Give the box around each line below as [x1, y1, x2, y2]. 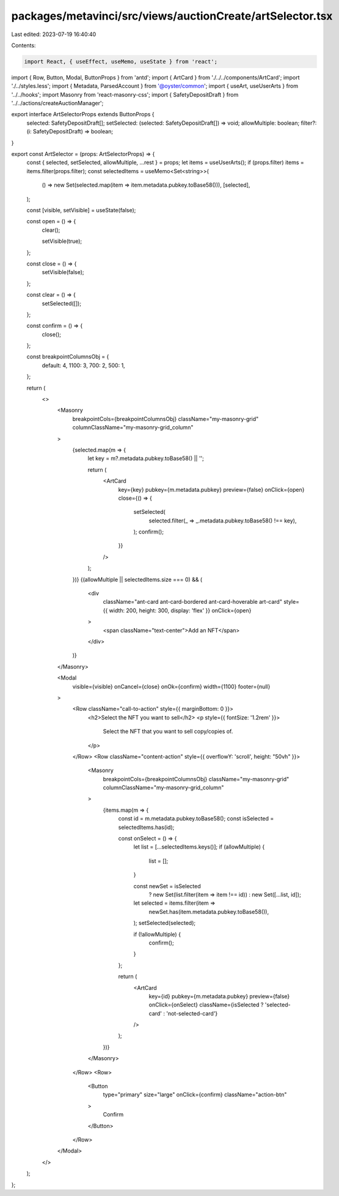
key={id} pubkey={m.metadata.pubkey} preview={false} [148, 992, 290, 1000]
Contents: [11, 42, 36, 49]
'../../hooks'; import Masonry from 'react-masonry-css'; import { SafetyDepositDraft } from [11, 91, 239, 98]
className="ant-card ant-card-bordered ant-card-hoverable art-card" [103, 598, 282, 606]
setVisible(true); [42, 237, 82, 245]
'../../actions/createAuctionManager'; [11, 100, 104, 107]
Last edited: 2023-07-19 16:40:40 [11, 31, 97, 38]
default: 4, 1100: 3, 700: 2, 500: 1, [42, 362, 125, 369]
